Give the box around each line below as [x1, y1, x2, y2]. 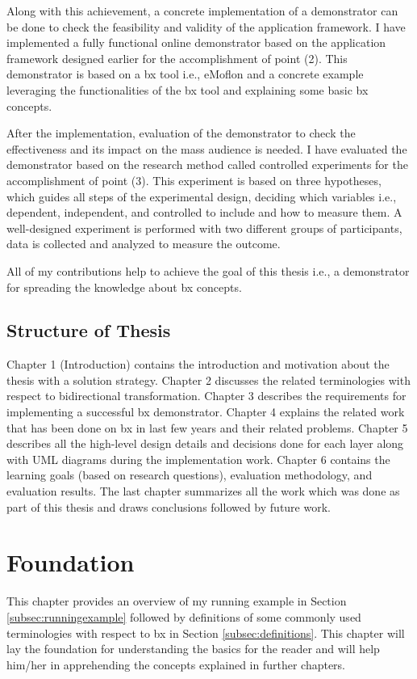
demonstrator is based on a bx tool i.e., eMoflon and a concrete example [6, 65, 364, 82]
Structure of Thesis [6, 318, 171, 343]
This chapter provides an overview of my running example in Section [6, 593, 347, 609]
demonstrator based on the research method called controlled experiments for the [6, 156, 408, 173]
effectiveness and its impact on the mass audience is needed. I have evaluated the [6, 140, 407, 157]
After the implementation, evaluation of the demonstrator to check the [6, 124, 356, 141]
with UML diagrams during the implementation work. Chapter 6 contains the [6, 450, 390, 467]
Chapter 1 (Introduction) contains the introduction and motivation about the [6, 356, 390, 373]
